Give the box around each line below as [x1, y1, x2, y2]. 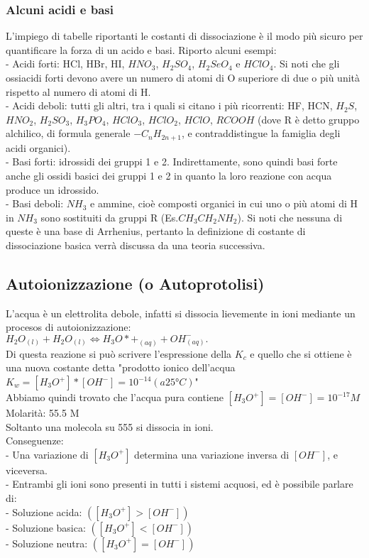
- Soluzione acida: [6, 504, 82, 519]
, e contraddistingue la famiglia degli [181, 126, 341, 141]
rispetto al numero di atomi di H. [6, 84, 151, 99]
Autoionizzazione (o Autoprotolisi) [6, 272, 265, 294]
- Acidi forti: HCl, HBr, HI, [6, 56, 125, 71]
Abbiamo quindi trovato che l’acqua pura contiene [6, 390, 224, 405]
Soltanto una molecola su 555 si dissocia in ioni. [6, 419, 214, 434]
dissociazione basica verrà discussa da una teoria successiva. [6, 237, 265, 252]
